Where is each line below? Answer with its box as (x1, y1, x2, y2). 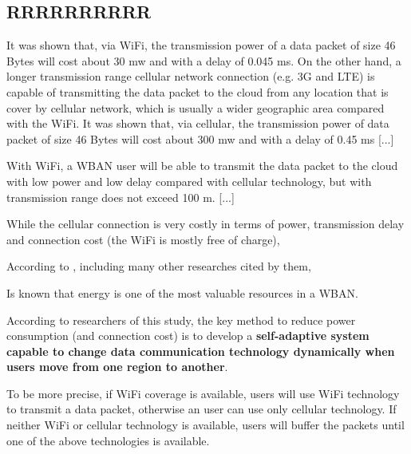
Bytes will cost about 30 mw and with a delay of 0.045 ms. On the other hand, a (6, 52, 401, 69)
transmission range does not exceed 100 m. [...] (6, 188, 235, 205)
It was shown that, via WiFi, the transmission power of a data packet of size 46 (6, 37, 396, 53)
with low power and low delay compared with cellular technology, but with (6, 172, 372, 189)
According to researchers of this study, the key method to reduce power (6, 311, 356, 328)
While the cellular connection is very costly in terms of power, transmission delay (6, 215, 405, 232)
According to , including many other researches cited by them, (6, 258, 311, 274)
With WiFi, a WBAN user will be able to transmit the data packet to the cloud (6, 157, 398, 174)
